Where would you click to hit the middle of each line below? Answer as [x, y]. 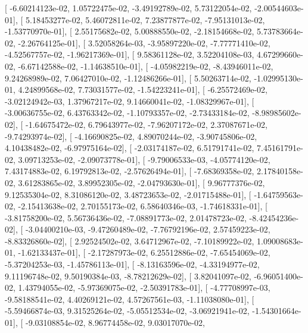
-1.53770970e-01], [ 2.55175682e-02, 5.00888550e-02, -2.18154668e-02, [130, 31]
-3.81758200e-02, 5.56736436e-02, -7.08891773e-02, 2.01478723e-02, [126, 217]
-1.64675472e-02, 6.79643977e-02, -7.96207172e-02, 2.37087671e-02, [146, 124]
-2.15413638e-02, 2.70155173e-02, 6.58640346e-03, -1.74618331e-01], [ [143, 206]
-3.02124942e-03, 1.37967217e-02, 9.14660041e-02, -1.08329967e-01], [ [130, 101]
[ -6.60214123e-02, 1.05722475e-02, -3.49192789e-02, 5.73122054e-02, [128, 8]
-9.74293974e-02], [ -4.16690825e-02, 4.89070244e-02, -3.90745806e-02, [131, 136]
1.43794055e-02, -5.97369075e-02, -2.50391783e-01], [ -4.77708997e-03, [144, 288]
